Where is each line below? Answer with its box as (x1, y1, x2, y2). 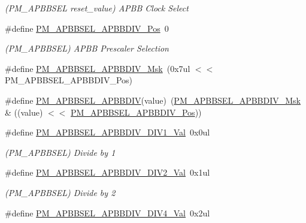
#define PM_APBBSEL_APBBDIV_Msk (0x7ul (5, 62, 190, 74)
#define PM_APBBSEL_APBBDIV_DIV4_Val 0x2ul (5, 206, 210, 219)
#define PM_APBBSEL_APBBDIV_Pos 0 (5, 22, 169, 34)
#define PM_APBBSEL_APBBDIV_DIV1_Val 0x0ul (5, 126, 210, 138)
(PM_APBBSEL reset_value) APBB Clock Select (5, 2, 189, 14)
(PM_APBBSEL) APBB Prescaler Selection (5, 42, 169, 55)
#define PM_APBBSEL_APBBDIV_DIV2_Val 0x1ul (5, 166, 210, 179)
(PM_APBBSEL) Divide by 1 (5, 146, 116, 158)
